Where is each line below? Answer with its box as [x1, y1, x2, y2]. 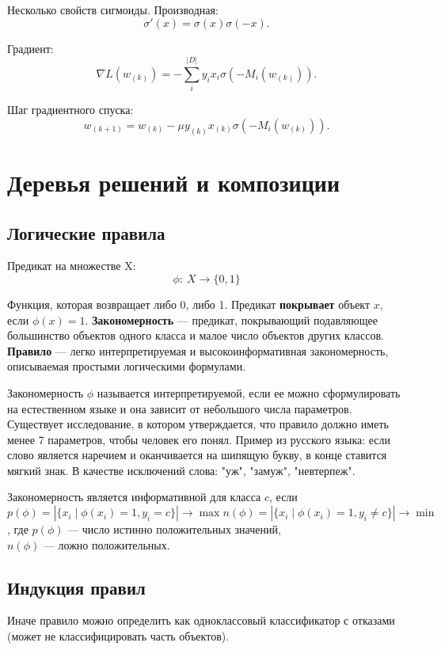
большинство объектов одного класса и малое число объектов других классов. [7, 327, 384, 344]
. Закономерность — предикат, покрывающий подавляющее [85, 311, 378, 328]
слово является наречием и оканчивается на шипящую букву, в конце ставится [7, 447, 387, 463]
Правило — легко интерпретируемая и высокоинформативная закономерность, [7, 342, 389, 359]
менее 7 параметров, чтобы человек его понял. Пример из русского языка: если [7, 431, 391, 447]
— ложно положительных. [43, 536, 170, 553]
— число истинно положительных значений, [67, 521, 281, 538]
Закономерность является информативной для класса [7, 488, 261, 505]
